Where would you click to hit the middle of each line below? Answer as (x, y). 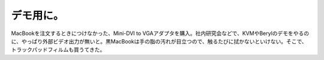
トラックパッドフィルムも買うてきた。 (58, 50)
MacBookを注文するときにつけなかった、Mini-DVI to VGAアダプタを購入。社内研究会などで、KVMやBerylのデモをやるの (160, 33)
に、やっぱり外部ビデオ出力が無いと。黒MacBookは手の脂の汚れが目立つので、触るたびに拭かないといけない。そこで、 (159, 41)
